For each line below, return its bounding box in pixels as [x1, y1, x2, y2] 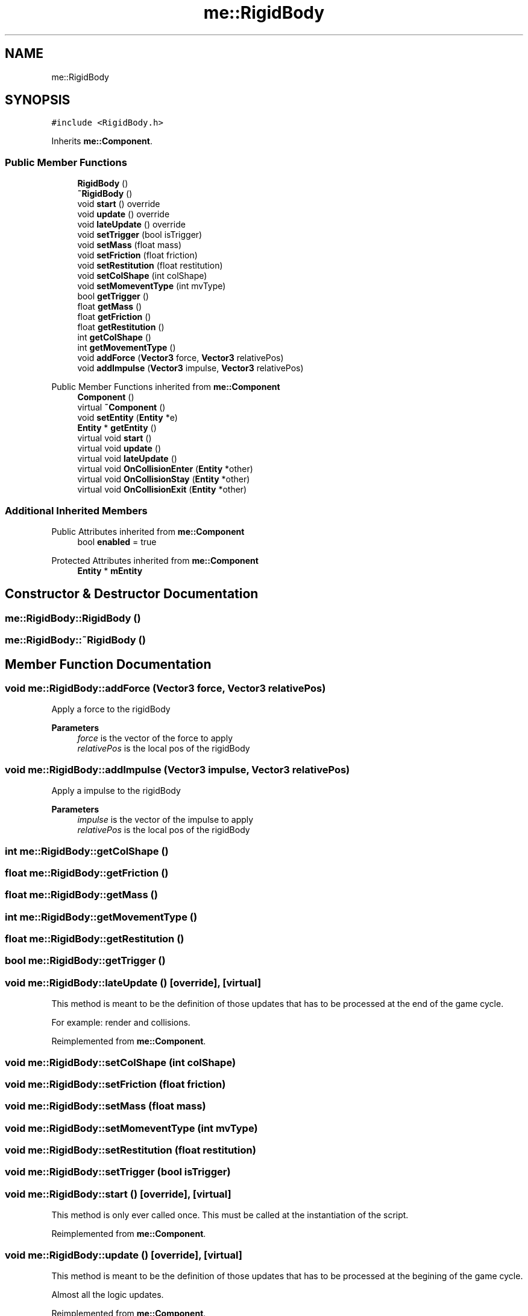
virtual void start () [77, 433, 152, 444]
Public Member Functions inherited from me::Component [51, 382, 280, 392]
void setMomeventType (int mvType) [77, 281, 226, 292]
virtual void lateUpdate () [77, 453, 177, 464]
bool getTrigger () [77, 291, 149, 302]
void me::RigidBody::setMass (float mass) [5, 1100, 206, 1113]
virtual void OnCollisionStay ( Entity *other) [77, 474, 250, 485]
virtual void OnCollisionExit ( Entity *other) [77, 484, 247, 495]
